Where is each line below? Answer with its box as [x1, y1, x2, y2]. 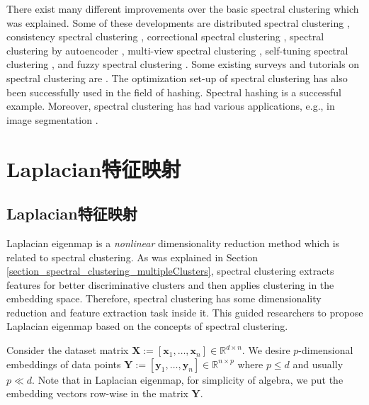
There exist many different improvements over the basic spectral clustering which [6, 1, 359, 16]
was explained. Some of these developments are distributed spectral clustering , [6, 15, 350, 30]
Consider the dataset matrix [6, 343, 129, 358]
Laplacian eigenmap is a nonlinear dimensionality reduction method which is [6, 235, 340, 250]
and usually [293, 356, 344, 371]
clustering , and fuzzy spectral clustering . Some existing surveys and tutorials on [6, 57, 360, 72]
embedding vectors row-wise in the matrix [6, 386, 188, 401]
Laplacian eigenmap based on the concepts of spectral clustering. [6, 319, 288, 333]
